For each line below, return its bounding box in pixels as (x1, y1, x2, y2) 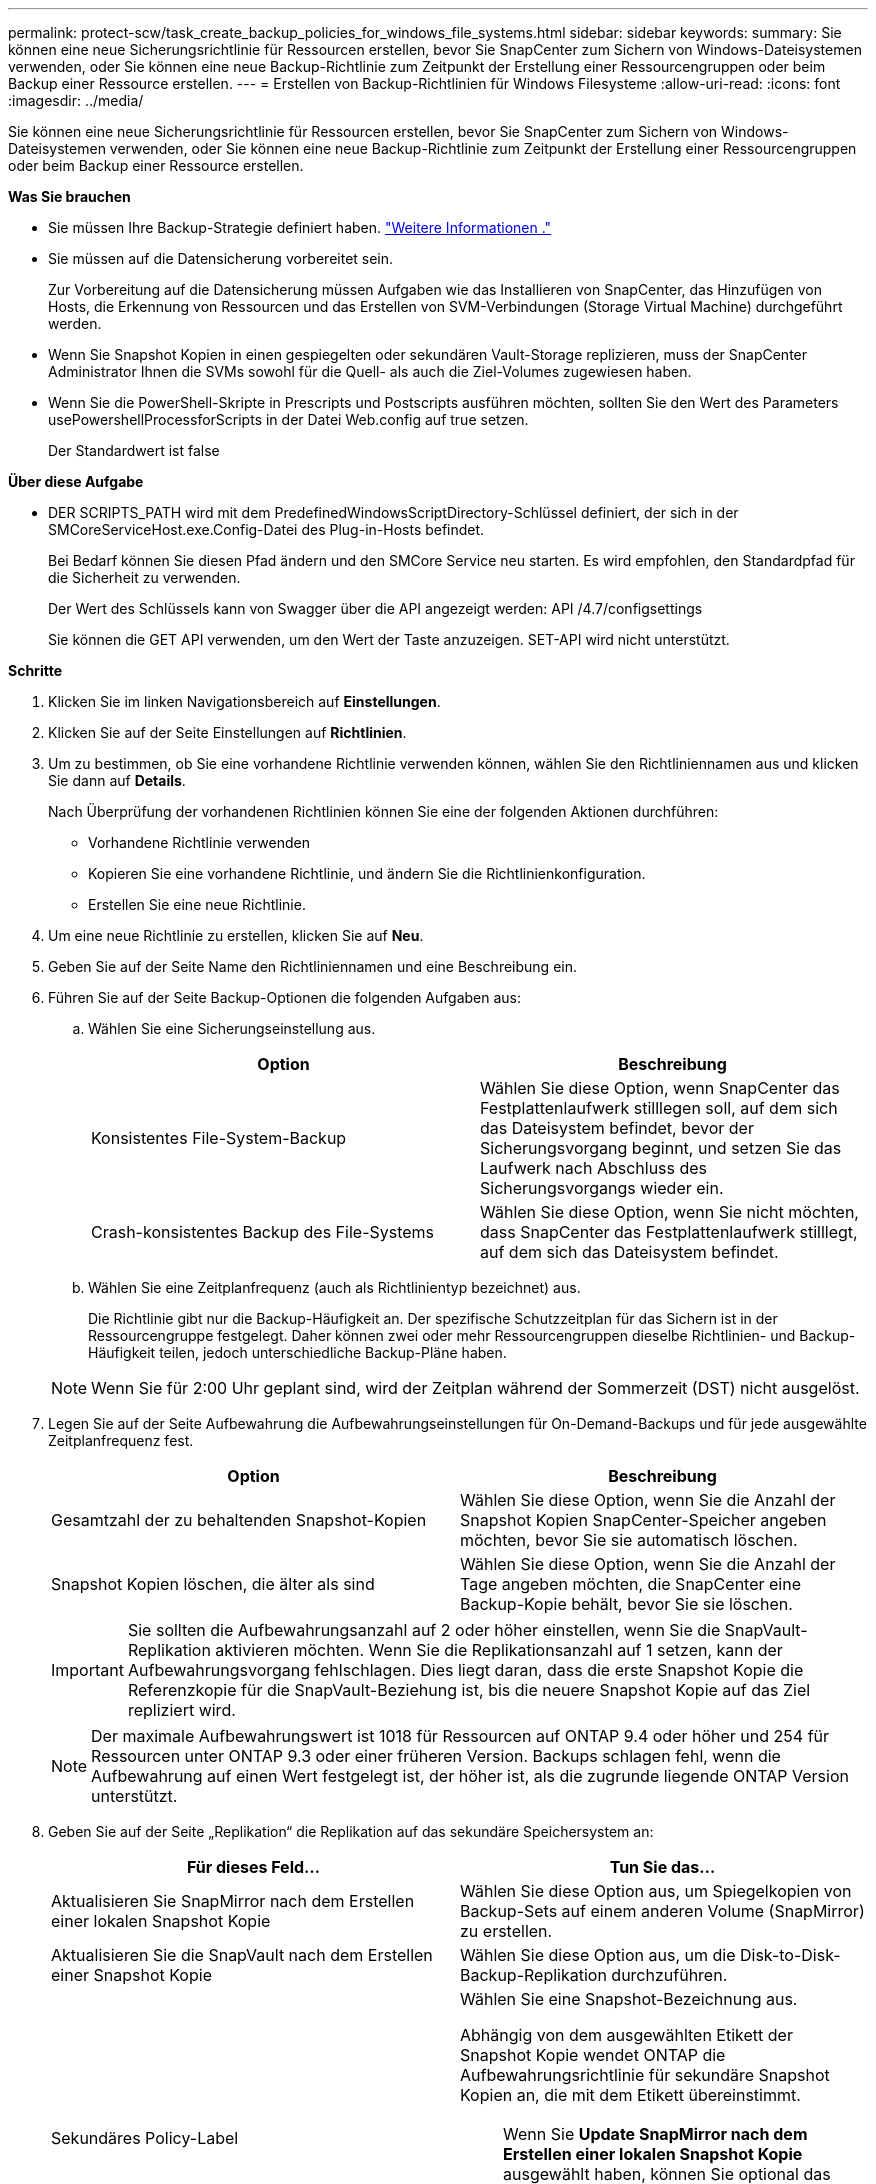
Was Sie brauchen (8, 188, 131, 205)
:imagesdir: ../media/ (8, 92, 144, 109)
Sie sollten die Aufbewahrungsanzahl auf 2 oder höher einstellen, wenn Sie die (127, 1620, 721, 1640)
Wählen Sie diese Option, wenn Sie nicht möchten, (480, 1202, 859, 1222)
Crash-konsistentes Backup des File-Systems (91, 1222, 435, 1242)
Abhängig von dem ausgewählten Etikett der (460, 2025, 793, 2045)
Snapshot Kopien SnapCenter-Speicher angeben (460, 1510, 827, 1530)
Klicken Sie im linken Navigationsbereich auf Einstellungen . (48, 693, 441, 710)
